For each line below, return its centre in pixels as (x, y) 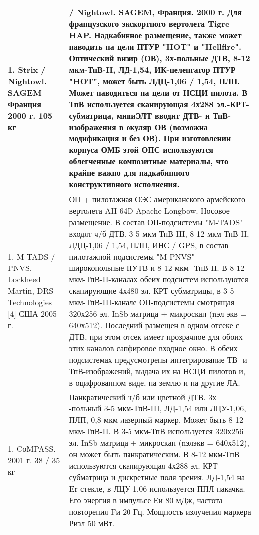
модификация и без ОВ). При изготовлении (150, 138)
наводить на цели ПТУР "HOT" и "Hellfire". (155, 47)
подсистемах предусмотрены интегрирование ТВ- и (158, 359)
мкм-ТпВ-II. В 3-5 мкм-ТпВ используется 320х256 (156, 431)
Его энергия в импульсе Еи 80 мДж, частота (146, 500)
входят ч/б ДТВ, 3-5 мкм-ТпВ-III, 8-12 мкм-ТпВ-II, (159, 233)
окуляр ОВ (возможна (167, 127)
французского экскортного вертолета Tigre (149, 24)
